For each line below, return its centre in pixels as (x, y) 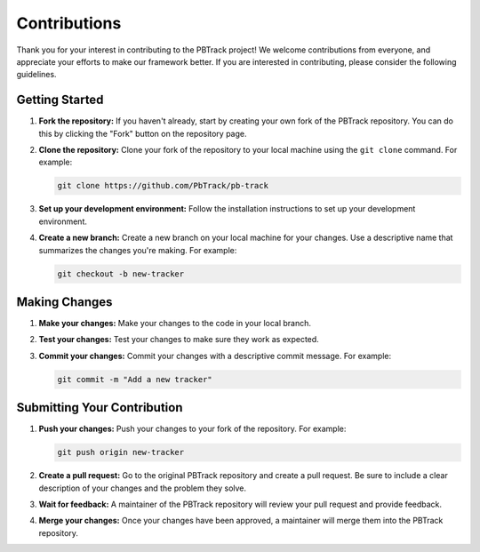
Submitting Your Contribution (100, 408)
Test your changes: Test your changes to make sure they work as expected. (179, 340)
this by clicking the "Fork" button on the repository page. (143, 133)
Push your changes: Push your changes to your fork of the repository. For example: (192, 429)
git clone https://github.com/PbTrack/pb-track (163, 186)
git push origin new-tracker (121, 452)
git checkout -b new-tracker (121, 274)
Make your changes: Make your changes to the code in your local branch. (175, 324)
